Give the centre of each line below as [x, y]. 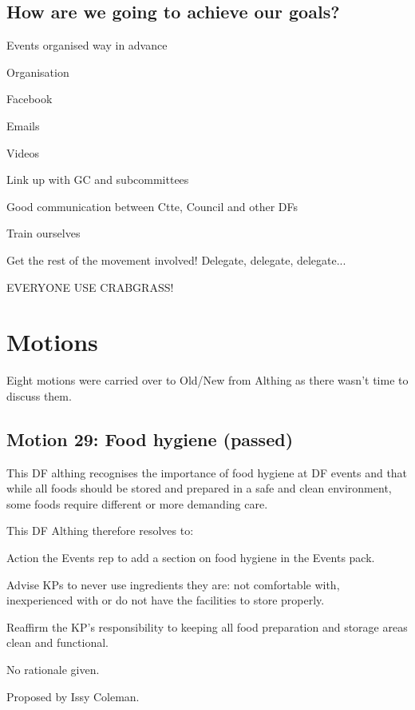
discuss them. [39, 395]
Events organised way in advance [87, 45]
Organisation [38, 72]
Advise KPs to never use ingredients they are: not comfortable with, [173, 584]
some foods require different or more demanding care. [137, 503]
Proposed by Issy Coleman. [73, 696]
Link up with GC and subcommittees [98, 179]
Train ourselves [43, 233]
